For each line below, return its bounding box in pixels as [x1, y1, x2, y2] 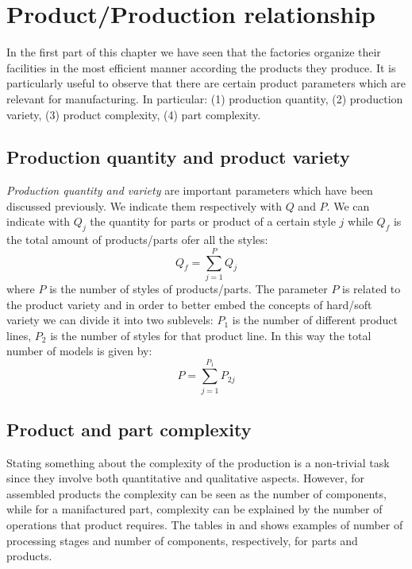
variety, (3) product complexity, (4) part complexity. [6, 106, 261, 122]
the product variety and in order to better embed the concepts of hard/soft [6, 296, 372, 312]
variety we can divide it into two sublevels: [6, 312, 214, 328]
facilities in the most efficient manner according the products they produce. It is [6, 59, 396, 75]
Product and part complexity [6, 416, 252, 441]
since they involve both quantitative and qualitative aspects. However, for [6, 470, 365, 486]
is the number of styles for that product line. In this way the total [50, 327, 372, 343]
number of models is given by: [6, 343, 152, 359]
